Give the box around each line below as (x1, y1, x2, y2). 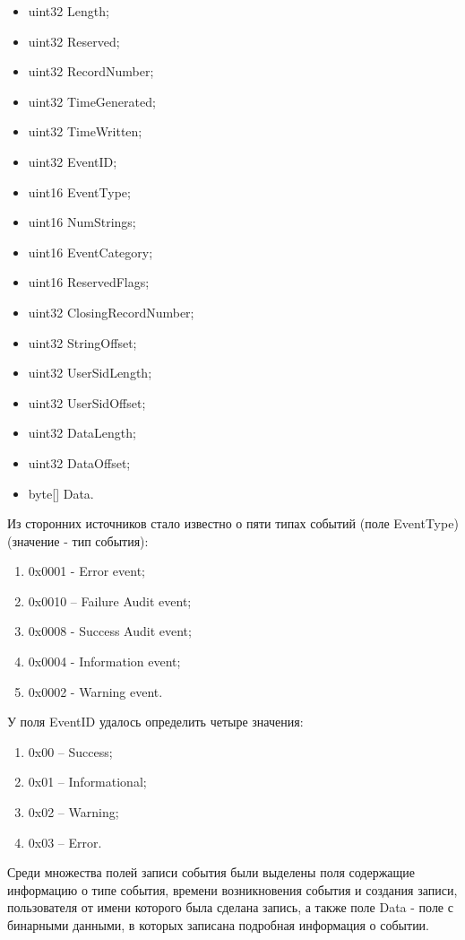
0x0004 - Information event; (28, 652, 181, 671)
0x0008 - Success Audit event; (28, 622, 192, 640)
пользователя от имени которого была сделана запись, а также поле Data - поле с (7, 898, 453, 917)
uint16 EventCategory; (28, 242, 153, 261)
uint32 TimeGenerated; (28, 91, 156, 110)
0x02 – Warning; (28, 803, 119, 822)
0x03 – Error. (28, 832, 102, 851)
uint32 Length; (28, 2, 109, 20)
